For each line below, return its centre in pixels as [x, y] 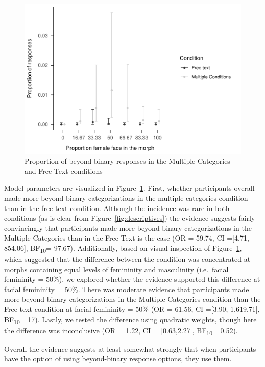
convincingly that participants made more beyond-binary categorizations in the [128, 228]
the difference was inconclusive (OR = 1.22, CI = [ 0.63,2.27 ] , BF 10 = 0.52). [121, 331]
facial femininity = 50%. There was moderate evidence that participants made [127, 289]
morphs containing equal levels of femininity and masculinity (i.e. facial [116, 269]
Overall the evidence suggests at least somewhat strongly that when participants [130, 348]
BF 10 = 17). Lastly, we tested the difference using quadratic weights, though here [130, 320]
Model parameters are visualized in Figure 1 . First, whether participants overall [129, 188]
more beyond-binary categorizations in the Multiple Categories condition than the [132, 299]
